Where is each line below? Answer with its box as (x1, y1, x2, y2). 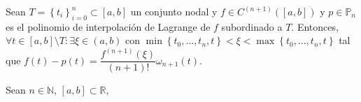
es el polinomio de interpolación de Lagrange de (6, 19, 211, 34)
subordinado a (221, 19, 283, 34)
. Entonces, (291, 19, 339, 34)
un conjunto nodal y (130, 4, 218, 18)
